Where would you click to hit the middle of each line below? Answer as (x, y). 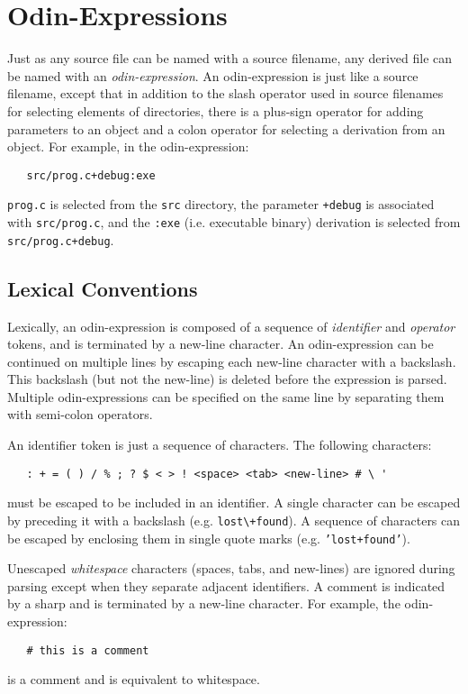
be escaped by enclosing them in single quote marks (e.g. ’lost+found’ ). (209, 538)
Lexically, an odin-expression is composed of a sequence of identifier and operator (231, 326)
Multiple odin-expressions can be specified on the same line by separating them (226, 396)
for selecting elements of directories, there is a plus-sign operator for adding (216, 110)
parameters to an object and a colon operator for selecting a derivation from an (226, 128)
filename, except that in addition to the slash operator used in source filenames (225, 93)
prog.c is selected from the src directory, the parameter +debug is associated (221, 204)
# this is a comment (88, 650)
